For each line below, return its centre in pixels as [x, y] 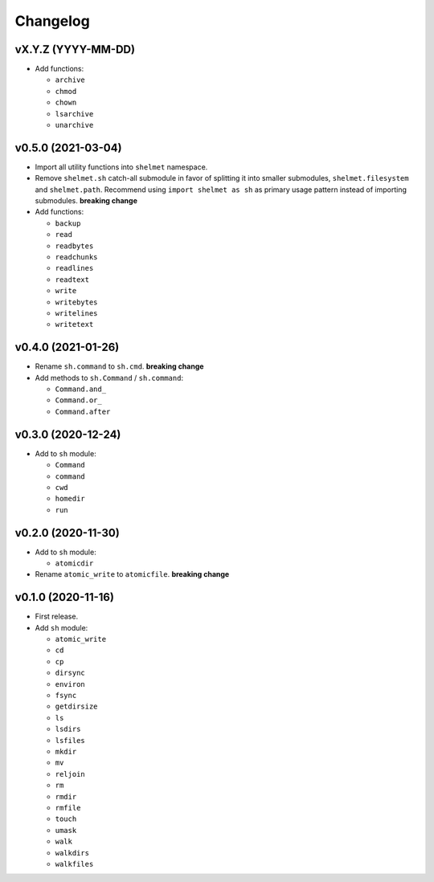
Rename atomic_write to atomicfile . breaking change [132, 574]
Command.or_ [78, 400]
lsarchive [74, 114]
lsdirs [68, 729]
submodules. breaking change [86, 201]
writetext [74, 325]
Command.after [83, 411]
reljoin [70, 774]
